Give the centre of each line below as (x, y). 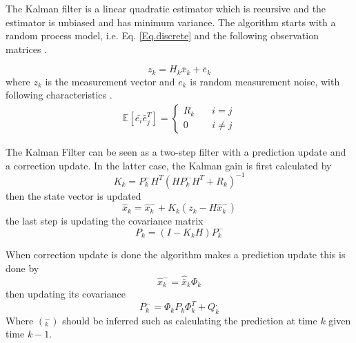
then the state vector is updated (73, 195)
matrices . (27, 49)
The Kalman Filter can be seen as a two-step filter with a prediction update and (176, 152)
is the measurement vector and (110, 81)
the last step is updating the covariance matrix (105, 221)
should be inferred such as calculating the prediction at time (190, 320)
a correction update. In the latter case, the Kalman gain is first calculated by (169, 165)
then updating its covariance (66, 293)
